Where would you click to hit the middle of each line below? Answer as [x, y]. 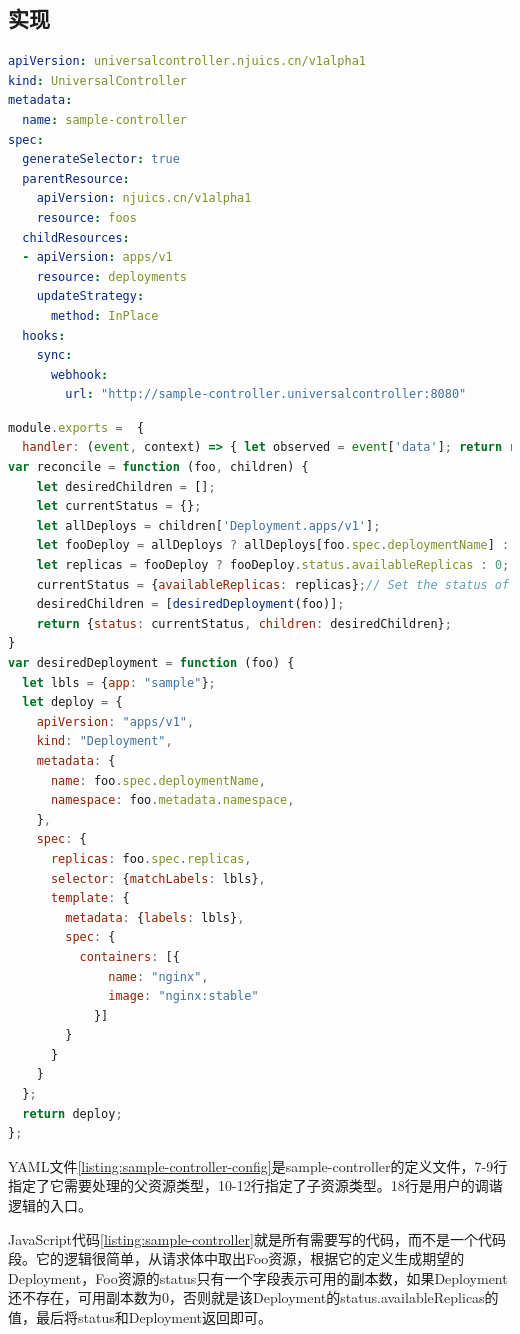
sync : [54, 355]
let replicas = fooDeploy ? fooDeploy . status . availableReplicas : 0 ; [273, 565]
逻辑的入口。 [50, 1205]
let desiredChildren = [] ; [126, 486]
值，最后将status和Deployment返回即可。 [140, 1317]
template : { [90, 898]
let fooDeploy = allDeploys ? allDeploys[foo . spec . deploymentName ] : [273, 545]
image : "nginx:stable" [183, 996]
